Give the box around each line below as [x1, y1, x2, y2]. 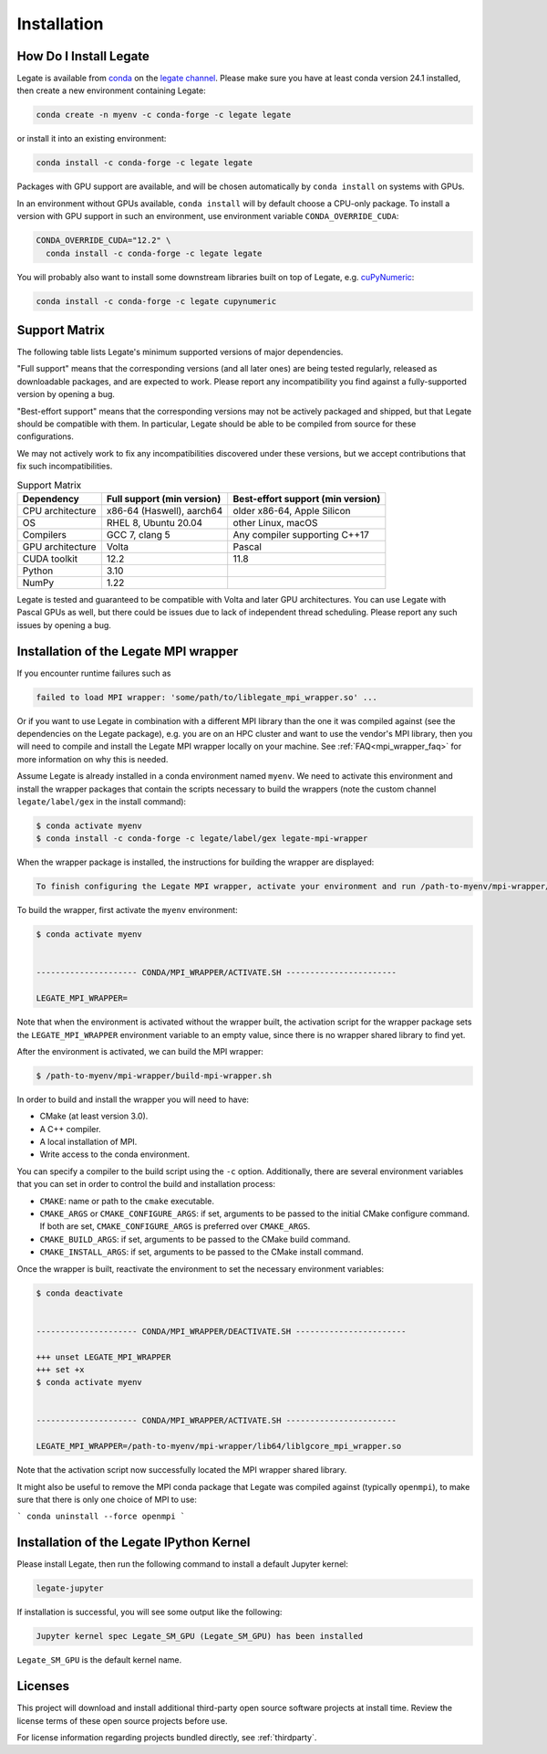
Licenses [16, 1678, 70, 1694]
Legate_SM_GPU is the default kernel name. [16, 1654, 182, 1665]
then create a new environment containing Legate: [16, 85, 206, 96]
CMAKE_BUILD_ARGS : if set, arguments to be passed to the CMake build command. [39, 1234, 351, 1245]
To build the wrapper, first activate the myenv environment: [16, 905, 238, 916]
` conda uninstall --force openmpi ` [16, 1511, 186, 1522]
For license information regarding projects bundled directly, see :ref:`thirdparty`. [16, 1731, 317, 1743]
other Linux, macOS [232, 516, 318, 529]
